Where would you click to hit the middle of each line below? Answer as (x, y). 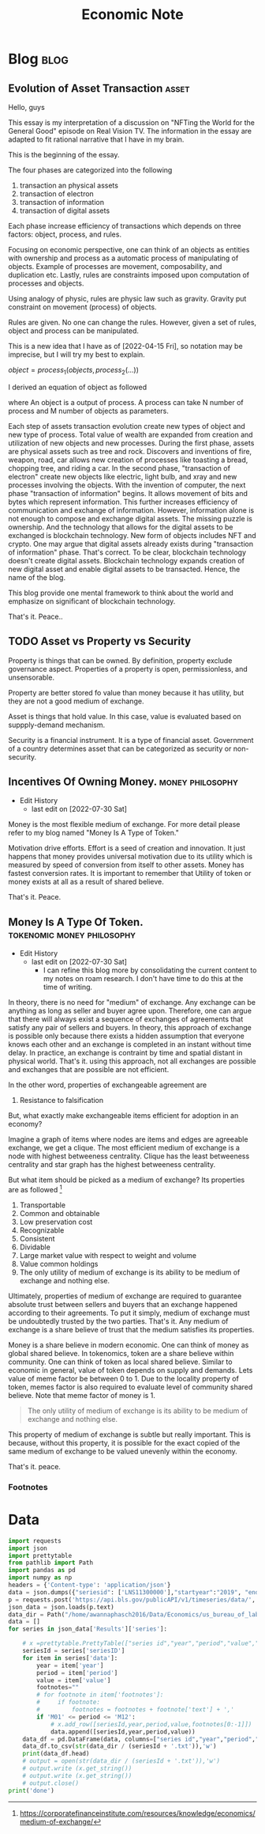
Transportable (42, 1205)
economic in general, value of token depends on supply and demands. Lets (131, 1370)
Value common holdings (59, 1264)
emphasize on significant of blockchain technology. (92, 601)
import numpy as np (40, 1578)
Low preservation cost (56, 1222)
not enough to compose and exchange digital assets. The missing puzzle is (130, 518)
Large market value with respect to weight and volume (108, 1255)
